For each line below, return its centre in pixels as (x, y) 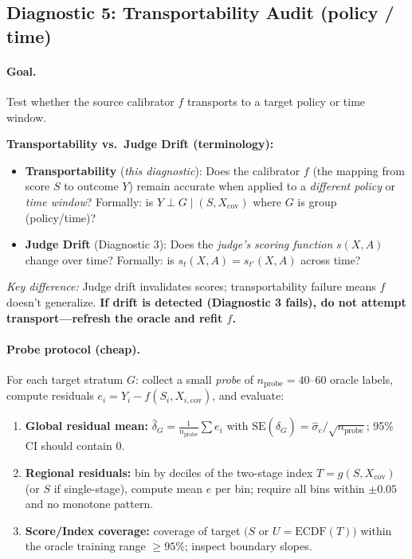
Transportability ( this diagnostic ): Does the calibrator (163, 170)
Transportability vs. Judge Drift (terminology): (140, 144)
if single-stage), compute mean (128, 488)
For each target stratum (65, 379)
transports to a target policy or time (276, 101)
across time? (331, 259)
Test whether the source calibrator (90, 101)
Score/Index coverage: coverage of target (133, 530)
